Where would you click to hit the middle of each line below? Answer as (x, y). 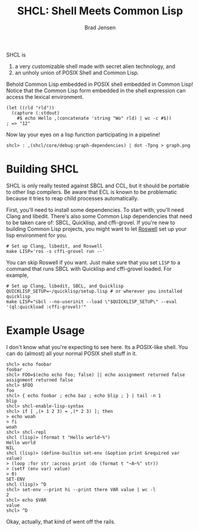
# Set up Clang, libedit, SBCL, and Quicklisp (65, 286)
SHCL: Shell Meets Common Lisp (100, 11)
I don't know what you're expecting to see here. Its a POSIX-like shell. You (97, 347)
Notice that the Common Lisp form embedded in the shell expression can (96, 90)
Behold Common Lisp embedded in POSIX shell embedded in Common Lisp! (100, 84)
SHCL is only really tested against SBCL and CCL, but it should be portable (98, 186)
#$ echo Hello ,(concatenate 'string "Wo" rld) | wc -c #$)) (94, 118)
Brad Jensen (100, 27)
